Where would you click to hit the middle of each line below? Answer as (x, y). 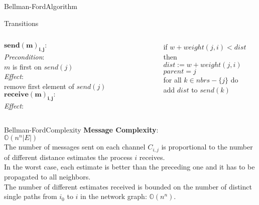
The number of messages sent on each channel (75, 147)
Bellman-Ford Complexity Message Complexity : (81, 129)
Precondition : (24, 56)
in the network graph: (114, 196)
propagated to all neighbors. (47, 176)
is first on (27, 66)
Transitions (21, 23)
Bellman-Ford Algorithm (41, 6)
